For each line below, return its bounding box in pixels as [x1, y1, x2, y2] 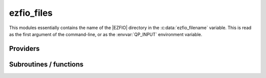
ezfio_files [9, 7, 53, 18]
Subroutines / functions [9, 60, 84, 69]
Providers [9, 44, 40, 53]
